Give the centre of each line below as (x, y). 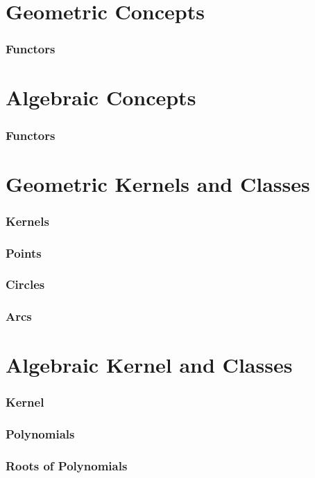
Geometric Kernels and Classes (158, 183)
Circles (25, 284)
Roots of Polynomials (67, 466)
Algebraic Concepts (101, 97)
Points (24, 253)
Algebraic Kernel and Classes (149, 365)
